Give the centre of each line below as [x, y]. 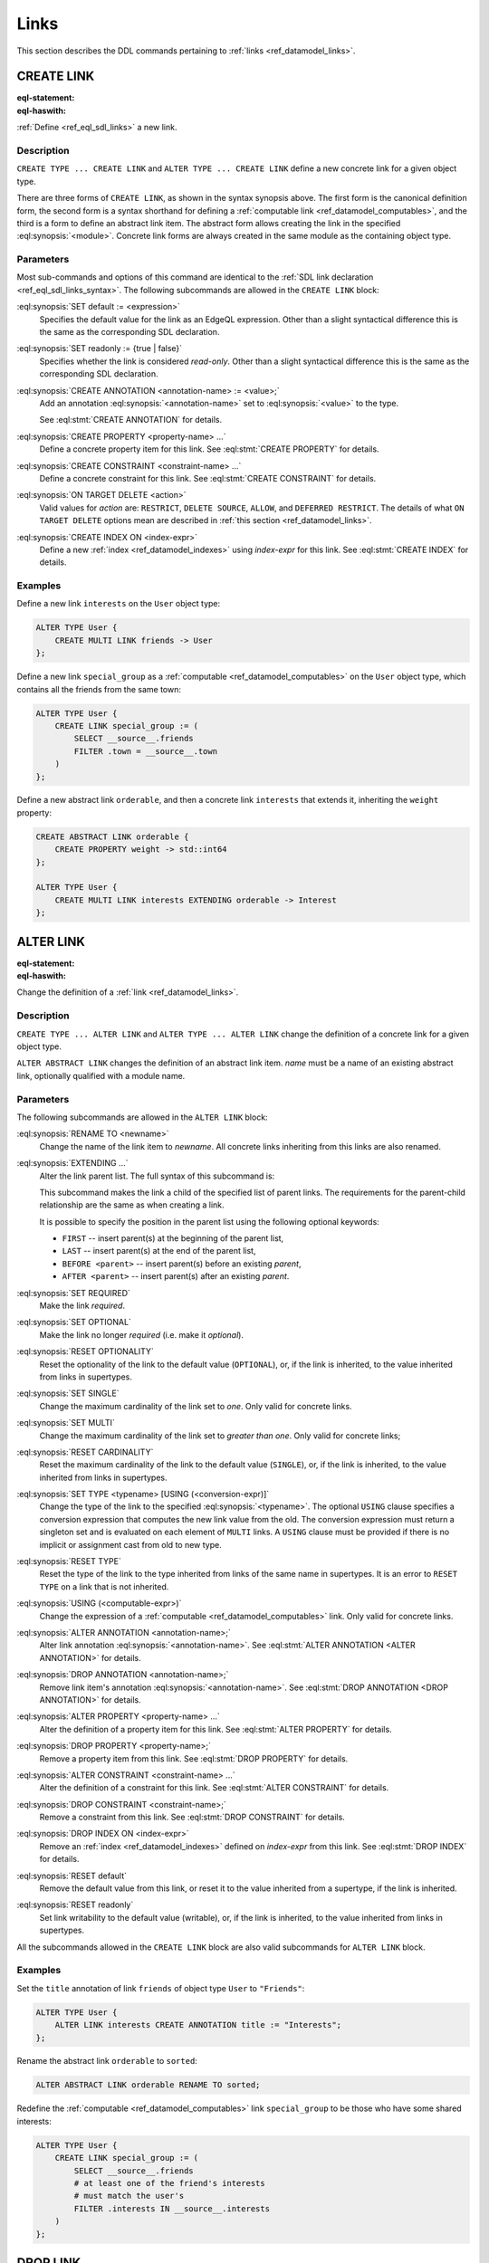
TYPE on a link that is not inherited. [104, 1586]
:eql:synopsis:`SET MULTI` [66, 1423]
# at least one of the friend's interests [170, 2183]
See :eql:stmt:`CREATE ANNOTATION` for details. [130, 420]
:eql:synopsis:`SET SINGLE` [68, 1393]
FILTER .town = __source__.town [145, 751]
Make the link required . [82, 1306]
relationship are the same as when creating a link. [132, 1205]
